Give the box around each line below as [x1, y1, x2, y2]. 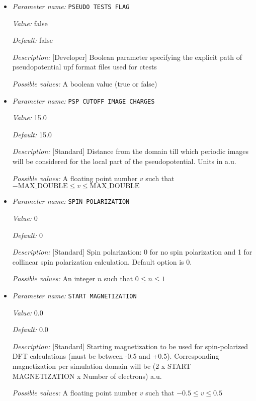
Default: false [12, 35, 53, 45]
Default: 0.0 [12, 324, 48, 335]
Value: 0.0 [12, 307, 43, 317]
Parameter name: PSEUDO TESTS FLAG [12, 1, 130, 11]
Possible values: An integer [12, 273, 96, 284]
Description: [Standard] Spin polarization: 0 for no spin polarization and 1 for [12, 247, 252, 257]
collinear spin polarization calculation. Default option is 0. [12, 256, 192, 267]
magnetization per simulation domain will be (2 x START [12, 360, 191, 371]
